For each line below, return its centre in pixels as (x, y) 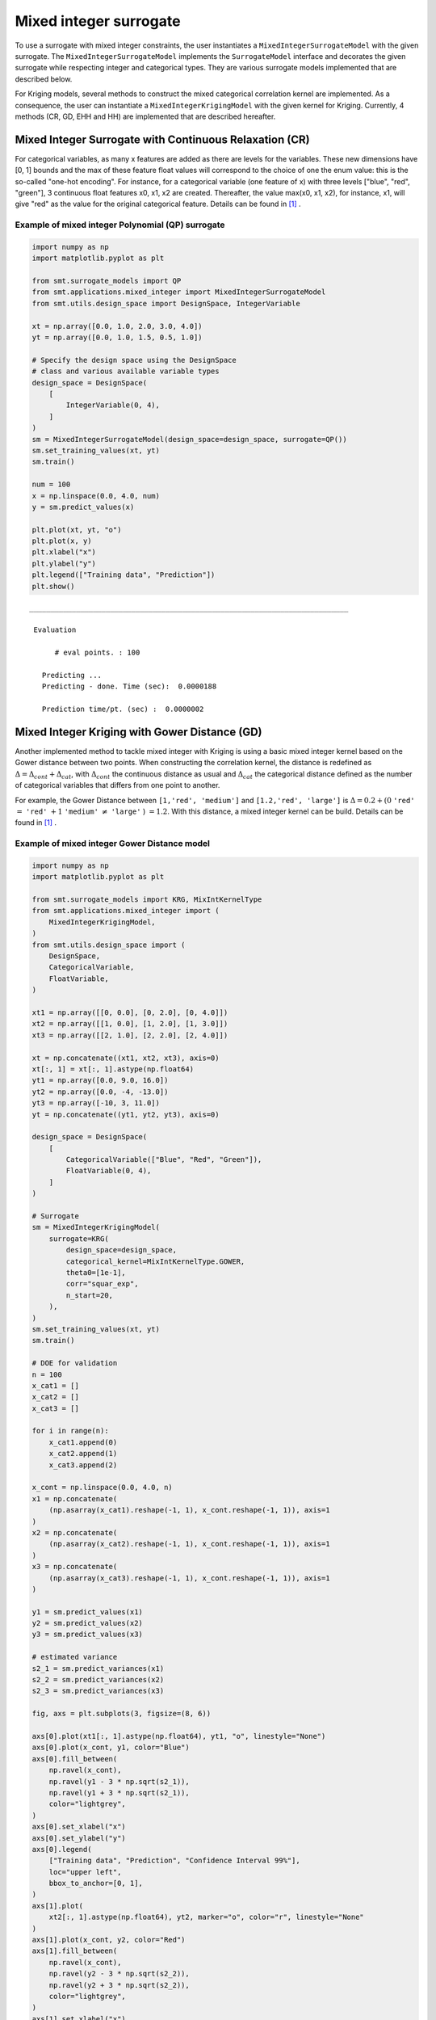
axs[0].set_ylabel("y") (79, 1838)
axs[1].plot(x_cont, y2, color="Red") (109, 1940)
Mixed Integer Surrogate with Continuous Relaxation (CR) (162, 139)
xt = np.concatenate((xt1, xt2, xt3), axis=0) (126, 1058)
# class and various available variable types (126, 371)
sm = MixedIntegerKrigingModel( (96, 1227)
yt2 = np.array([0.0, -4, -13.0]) (100, 1092)
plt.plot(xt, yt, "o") (77, 530)
